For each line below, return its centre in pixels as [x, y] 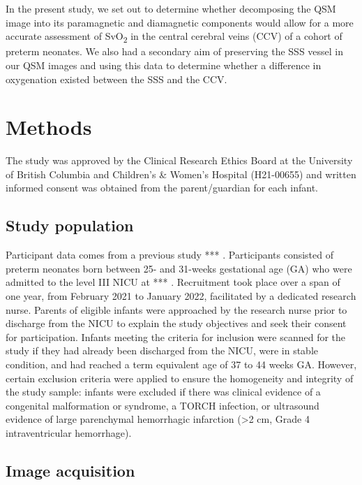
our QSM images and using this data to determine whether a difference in [164, 65]
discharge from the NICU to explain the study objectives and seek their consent [176, 323]
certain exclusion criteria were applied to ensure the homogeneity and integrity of [180, 378]
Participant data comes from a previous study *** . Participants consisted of [170, 255]
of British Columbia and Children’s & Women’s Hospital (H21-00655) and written [181, 174]
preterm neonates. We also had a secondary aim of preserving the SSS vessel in [175, 51]
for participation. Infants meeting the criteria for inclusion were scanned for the [176, 336]
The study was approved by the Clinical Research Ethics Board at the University [179, 160]
